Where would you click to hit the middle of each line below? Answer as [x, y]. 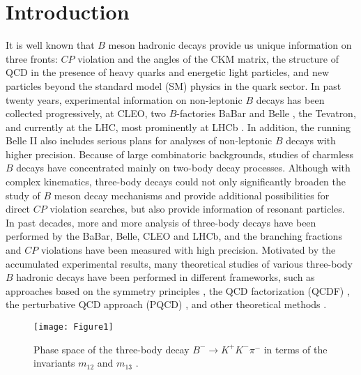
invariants [54, 363]
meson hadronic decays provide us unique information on [230, 45]
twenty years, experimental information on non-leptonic [124, 99]
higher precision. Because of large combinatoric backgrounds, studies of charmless [180, 154]
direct [18, 209]
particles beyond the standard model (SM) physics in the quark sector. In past [174, 85]
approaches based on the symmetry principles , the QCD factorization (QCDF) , [178, 290]
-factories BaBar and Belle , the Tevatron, [266, 113]
